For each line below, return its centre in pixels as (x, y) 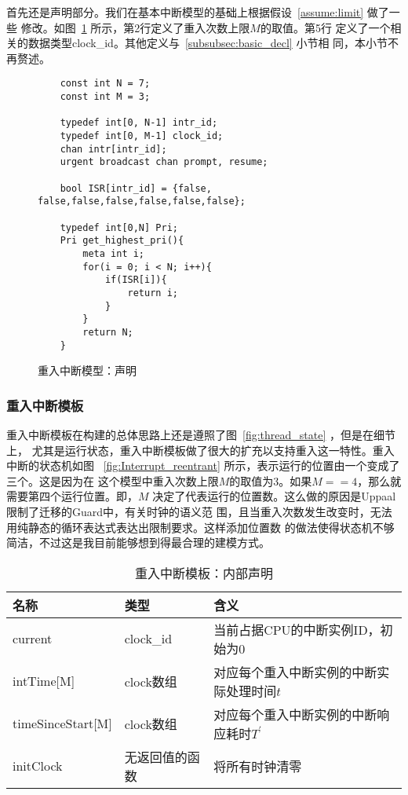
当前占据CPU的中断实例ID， (297, 629)
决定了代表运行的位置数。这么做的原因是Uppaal (274, 496)
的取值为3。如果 (271, 480)
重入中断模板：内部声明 (204, 573)
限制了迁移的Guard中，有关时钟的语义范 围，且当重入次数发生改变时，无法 (199, 511)
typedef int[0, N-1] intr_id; (139, 123)
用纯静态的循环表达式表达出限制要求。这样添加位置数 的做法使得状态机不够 (200, 527)
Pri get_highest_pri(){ (122, 241)
